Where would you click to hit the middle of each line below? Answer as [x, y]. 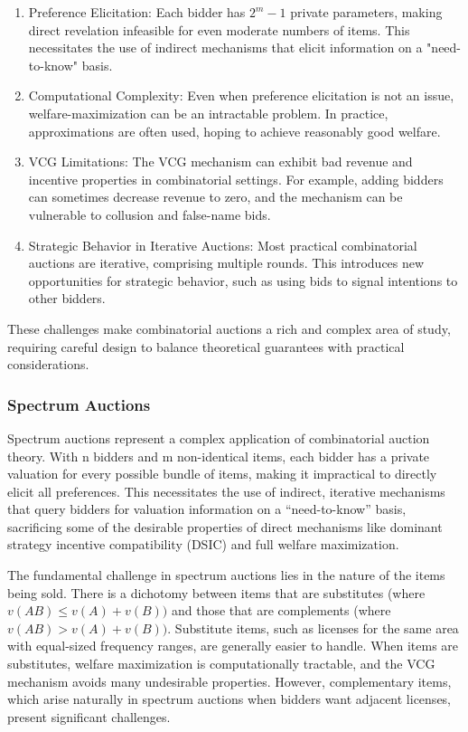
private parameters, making [366, 12]
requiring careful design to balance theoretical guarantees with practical [206, 346]
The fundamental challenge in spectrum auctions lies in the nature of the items [226, 575]
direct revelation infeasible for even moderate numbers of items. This [219, 29]
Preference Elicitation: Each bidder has [137, 12]
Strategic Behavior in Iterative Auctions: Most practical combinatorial [223, 245]
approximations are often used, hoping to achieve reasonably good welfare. [234, 131]
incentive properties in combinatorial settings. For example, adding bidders [236, 179]
